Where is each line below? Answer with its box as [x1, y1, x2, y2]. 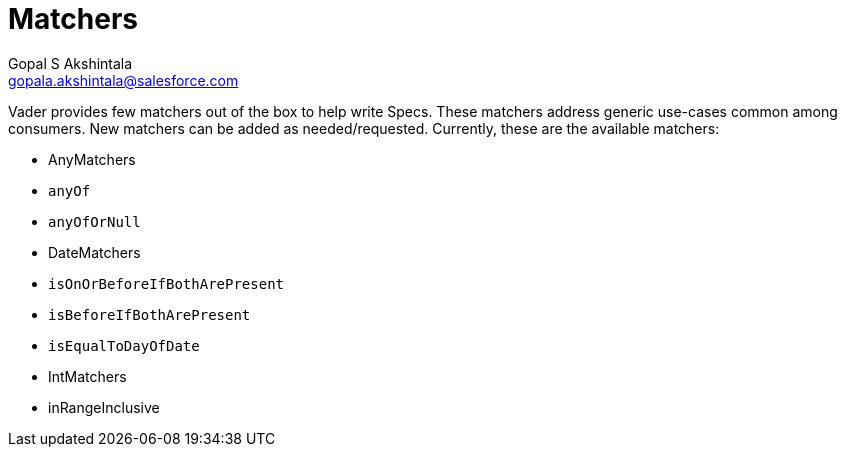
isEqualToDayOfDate [48, 337, 200, 354]
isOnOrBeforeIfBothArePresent [48, 275, 285, 292]
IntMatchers [48, 367, 127, 385]
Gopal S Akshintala [8, 54, 133, 72]
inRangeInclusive [48, 398, 160, 416]
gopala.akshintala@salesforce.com [8, 71, 239, 89]
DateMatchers [48, 243, 141, 261]
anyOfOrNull [48, 213, 141, 230]
